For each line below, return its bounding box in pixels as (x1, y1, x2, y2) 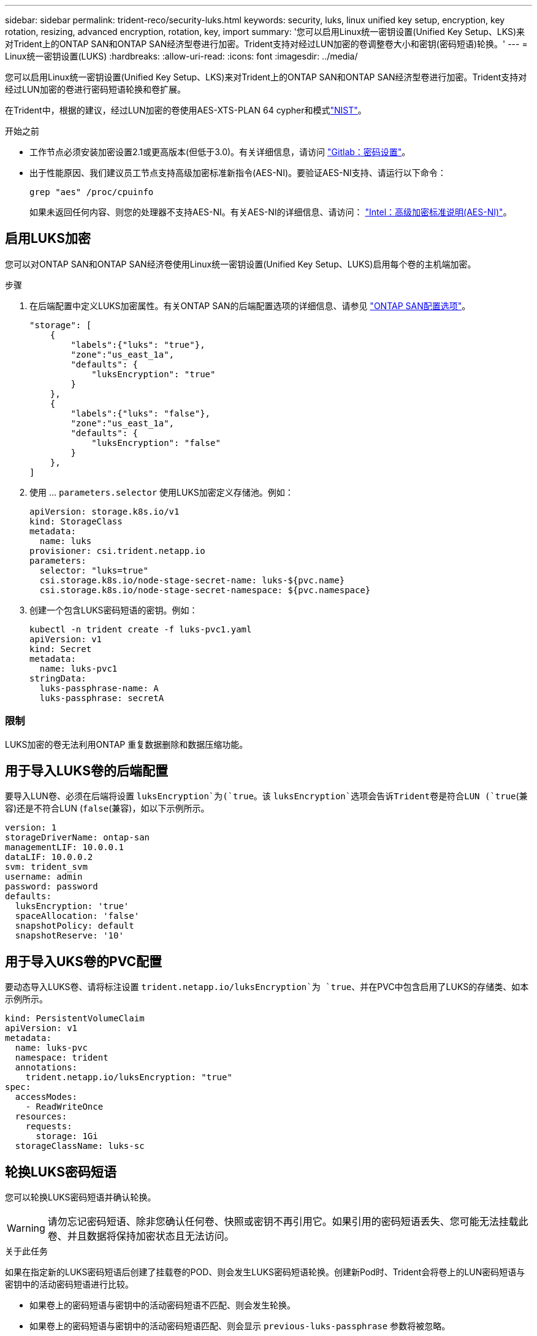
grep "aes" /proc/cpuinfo (29, 187, 154, 197)
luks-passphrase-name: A (39, 683, 159, 693)
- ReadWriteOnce (25, 1102, 104, 1112)
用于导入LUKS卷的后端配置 (5, 763, 168, 779)
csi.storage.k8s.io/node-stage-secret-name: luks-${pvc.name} (39, 575, 345, 585)
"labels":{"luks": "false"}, (70, 408, 211, 418)
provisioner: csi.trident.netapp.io (29, 545, 205, 556)
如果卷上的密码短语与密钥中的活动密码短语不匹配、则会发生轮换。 (29, 1300, 295, 1311)
